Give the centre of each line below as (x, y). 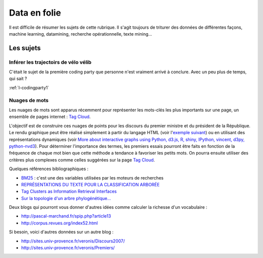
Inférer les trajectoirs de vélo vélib (50, 62)
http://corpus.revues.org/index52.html (60, 223)
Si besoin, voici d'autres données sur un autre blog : (61, 232)
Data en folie (35, 13)
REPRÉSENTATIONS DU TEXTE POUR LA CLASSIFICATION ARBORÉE (91, 184)
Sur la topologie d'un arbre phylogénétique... (66, 198)
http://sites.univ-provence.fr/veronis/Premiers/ (68, 248)
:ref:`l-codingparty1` (29, 87)
